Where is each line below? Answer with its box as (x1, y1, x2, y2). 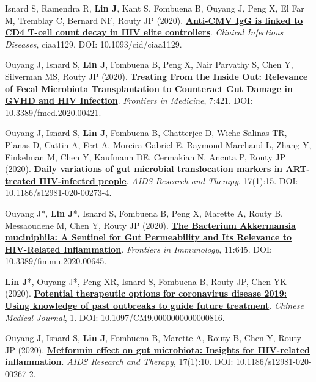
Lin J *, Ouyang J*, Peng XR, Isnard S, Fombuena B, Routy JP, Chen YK (5, 275, 287, 287)
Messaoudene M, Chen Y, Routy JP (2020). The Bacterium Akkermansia (5, 218, 296, 231)
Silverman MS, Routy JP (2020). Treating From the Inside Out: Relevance (5, 70, 308, 82)
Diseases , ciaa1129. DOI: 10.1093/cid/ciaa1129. (5, 37, 182, 50)
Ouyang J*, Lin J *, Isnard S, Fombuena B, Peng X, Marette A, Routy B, (5, 206, 284, 219)
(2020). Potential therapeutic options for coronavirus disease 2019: (5, 287, 287, 300)
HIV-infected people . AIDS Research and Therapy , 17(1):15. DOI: (39, 174, 298, 187)
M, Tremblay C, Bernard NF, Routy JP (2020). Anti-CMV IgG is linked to (5, 13, 303, 26)
